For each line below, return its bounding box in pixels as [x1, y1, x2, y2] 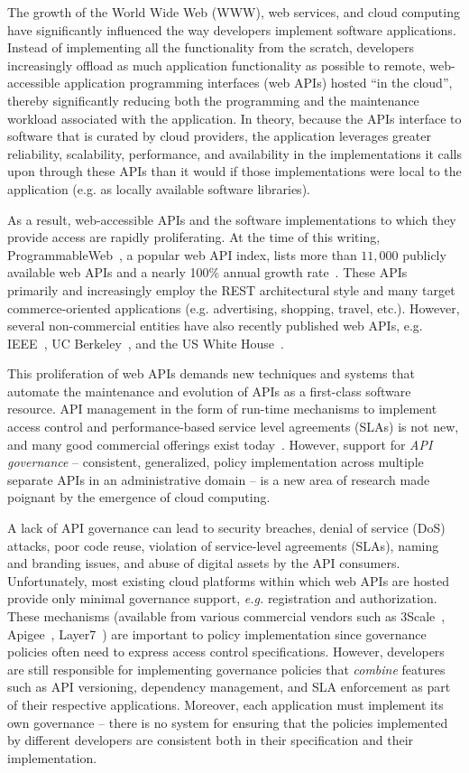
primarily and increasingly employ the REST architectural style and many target [7, 280, 455, 299]
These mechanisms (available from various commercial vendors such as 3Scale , [7, 607, 446, 625]
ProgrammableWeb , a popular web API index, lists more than [7, 245, 357, 264]
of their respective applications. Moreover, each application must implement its [7, 694, 444, 713]
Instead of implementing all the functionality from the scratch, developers [7, 38, 415, 57]
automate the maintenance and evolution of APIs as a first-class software [7, 381, 411, 400]
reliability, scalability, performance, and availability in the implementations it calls [7, 144, 463, 163]
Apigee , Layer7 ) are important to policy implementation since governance [7, 624, 427, 643]
